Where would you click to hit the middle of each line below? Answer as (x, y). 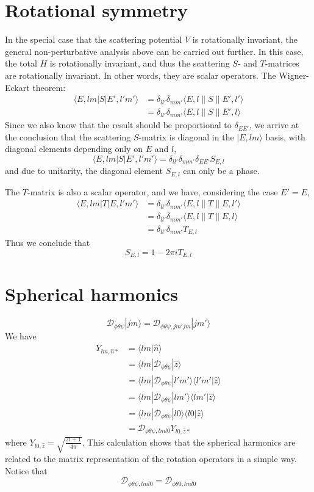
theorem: (49, 87)
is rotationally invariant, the (245, 39)
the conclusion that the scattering (68, 136)
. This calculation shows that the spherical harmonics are (189, 442)
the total (21, 63)
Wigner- (294, 75)
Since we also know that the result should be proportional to (118, 125)
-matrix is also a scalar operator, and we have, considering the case (152, 191)
